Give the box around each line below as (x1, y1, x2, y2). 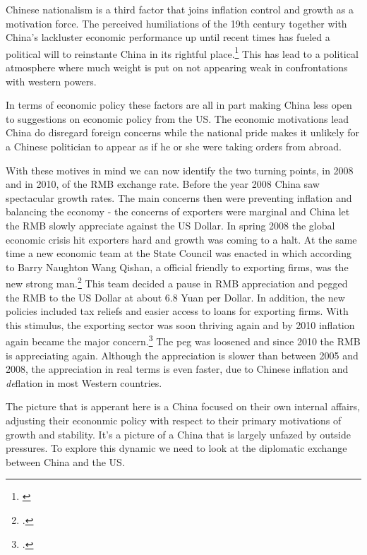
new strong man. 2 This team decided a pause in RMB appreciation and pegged (6, 274, 348, 290)
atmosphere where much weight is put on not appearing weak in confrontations (6, 60, 348, 75)
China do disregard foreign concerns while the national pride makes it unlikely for (6, 125, 360, 140)
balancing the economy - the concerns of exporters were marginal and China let (6, 204, 350, 219)
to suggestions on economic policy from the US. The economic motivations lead (6, 111, 349, 126)
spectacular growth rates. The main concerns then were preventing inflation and (6, 190, 352, 205)
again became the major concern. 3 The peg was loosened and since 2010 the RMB (6, 332, 361, 349)
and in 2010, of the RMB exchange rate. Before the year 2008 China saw (6, 177, 320, 191)
